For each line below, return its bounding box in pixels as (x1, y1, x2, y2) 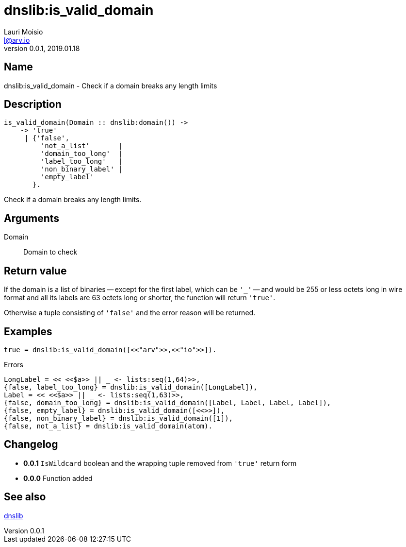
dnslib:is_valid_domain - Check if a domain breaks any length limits (4, 81, 217, 90)
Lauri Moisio (4, 27, 43, 36)
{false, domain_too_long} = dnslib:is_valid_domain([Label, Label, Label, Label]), (4, 398, 331, 407)
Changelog (4, 438, 58, 451)
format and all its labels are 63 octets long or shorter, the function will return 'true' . (4, 293, 276, 302)
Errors (4, 360, 23, 369)
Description (4, 98, 62, 111)
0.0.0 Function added (23, 474, 93, 482)
